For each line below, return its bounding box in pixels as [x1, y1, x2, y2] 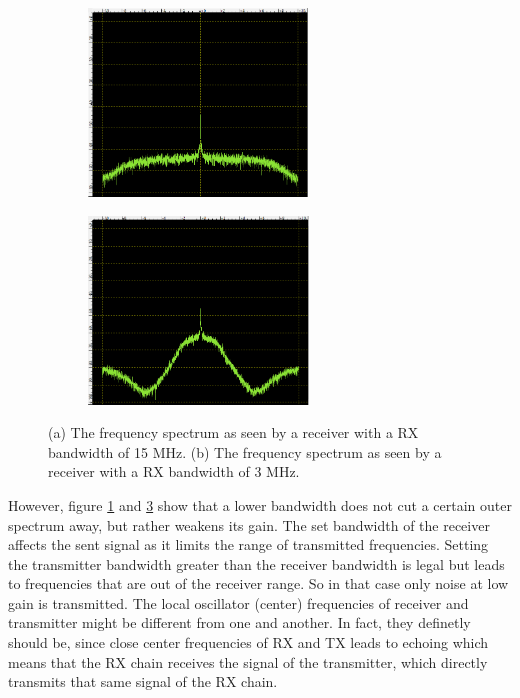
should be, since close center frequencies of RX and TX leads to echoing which [8, 632, 489, 653]
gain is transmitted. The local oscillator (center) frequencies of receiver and [8, 592, 469, 613]
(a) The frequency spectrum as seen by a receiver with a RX [48, 422, 419, 443]
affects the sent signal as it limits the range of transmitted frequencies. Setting [8, 534, 489, 555]
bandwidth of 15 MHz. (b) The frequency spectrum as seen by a [48, 441, 442, 462]
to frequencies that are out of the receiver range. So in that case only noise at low [8, 573, 509, 594]
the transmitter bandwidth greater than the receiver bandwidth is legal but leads [8, 553, 505, 574]
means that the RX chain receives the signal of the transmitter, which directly [8, 651, 488, 672]
